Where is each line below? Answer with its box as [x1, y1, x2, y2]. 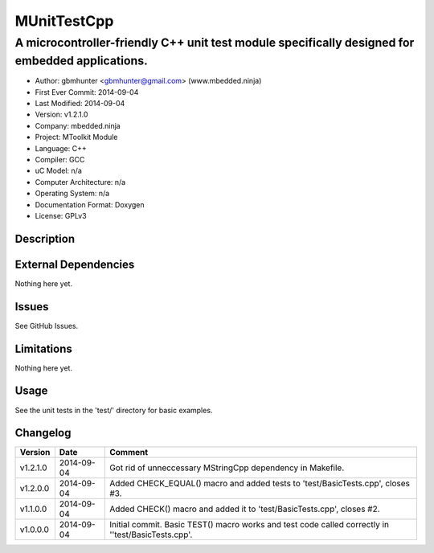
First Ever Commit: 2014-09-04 [35, 87, 139, 96]
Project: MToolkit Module [35, 133, 118, 142]
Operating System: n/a [35, 189, 110, 199]
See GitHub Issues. [14, 321, 79, 330]
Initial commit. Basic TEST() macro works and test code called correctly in [109, 519, 390, 530]
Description [14, 231, 76, 245]
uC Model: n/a [35, 166, 82, 176]
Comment [109, 447, 149, 458]
